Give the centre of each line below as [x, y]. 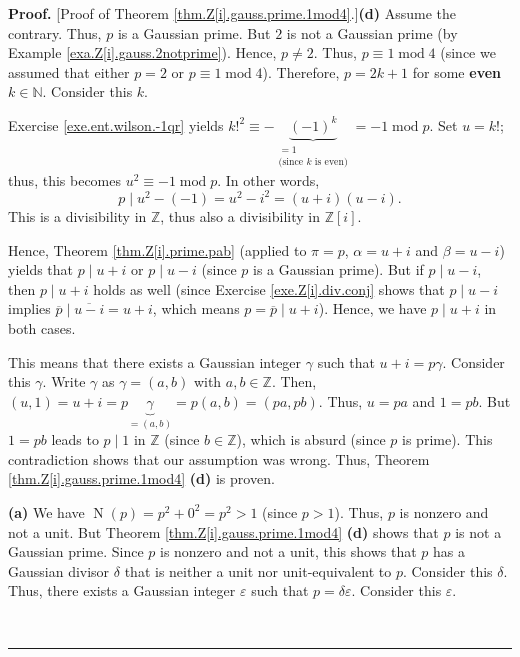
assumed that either [69, 71]
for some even [457, 71]
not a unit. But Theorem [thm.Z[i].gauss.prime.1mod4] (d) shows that [223, 531]
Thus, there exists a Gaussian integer [122, 590]
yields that [41, 269]
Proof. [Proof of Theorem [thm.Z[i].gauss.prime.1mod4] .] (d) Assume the [232, 13]
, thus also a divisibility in [240, 215]
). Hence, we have [372, 308]
